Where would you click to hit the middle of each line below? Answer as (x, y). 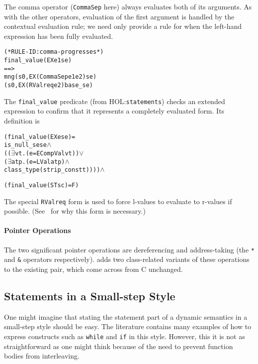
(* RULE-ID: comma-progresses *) (54, 52)
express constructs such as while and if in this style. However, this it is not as (125, 336)
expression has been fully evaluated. (59, 36)
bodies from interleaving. (42, 356)
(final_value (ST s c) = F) (42, 185)
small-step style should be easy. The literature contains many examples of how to (128, 326)
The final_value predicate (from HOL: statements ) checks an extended (115, 101)
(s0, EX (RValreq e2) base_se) (49, 85)
